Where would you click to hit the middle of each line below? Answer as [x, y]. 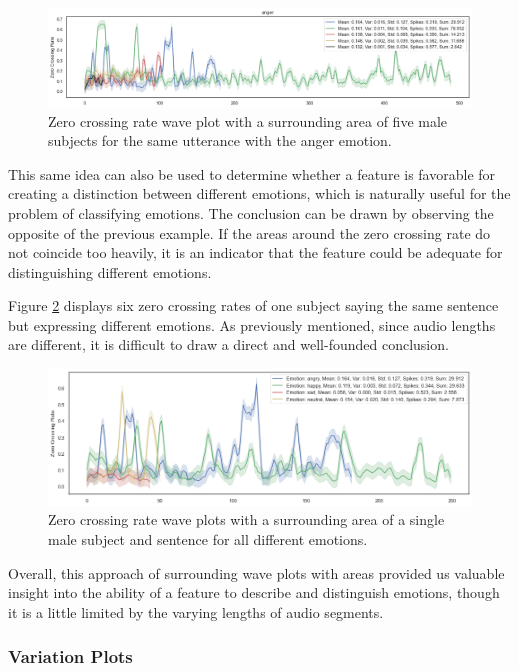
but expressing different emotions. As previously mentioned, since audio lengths [252, 324]
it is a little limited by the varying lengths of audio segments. [196, 611]
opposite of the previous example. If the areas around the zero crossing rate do [249, 232]
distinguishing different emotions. [110, 271]
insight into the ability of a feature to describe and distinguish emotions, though [254, 592]
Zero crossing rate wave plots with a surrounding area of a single [246, 519]
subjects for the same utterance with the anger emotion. [220, 140]
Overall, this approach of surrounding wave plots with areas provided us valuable [256, 572]
